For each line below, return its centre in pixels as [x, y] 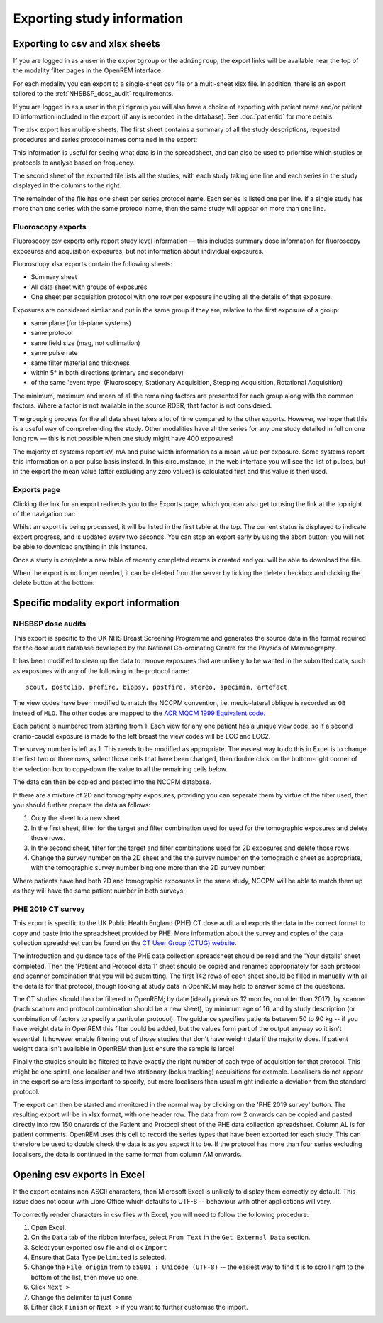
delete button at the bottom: [54, 583]
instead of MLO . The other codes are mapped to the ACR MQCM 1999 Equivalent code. [139, 713]
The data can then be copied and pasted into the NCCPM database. [112, 782]
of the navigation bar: [44, 514]
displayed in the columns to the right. [67, 185]
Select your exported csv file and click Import [99, 1247]
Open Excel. [49, 1227]
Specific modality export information [96, 603]
